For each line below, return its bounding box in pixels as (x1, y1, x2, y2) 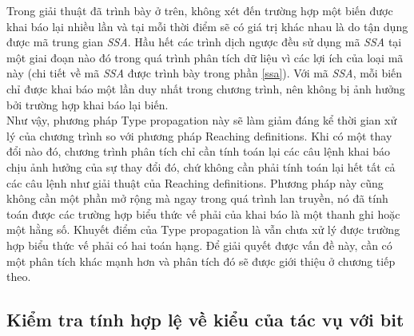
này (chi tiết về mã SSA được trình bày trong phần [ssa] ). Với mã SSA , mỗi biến (6, 65, 403, 81)
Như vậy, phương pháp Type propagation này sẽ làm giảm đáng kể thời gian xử (6, 112, 397, 128)
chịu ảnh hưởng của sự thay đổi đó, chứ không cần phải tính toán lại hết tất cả (6, 158, 396, 175)
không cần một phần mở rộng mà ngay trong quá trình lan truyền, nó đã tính (6, 190, 388, 207)
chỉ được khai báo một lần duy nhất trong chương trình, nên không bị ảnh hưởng (6, 80, 405, 97)
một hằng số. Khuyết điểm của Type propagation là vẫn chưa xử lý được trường (6, 221, 400, 238)
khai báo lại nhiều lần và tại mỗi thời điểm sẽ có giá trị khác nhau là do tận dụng (6, 18, 408, 34)
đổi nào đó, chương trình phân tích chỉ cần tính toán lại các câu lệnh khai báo (6, 143, 390, 160)
